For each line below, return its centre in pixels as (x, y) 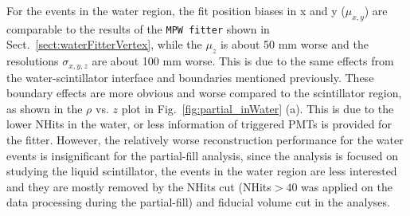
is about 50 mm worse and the (294, 44)
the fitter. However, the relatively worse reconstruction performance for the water (205, 140)
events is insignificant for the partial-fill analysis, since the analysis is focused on (203, 155)
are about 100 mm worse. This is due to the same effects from (243, 61)
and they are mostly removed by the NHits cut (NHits (139, 186)
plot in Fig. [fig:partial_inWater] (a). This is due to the (258, 108)
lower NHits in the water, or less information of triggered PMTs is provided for (199, 124)
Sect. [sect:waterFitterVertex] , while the (104, 44)
